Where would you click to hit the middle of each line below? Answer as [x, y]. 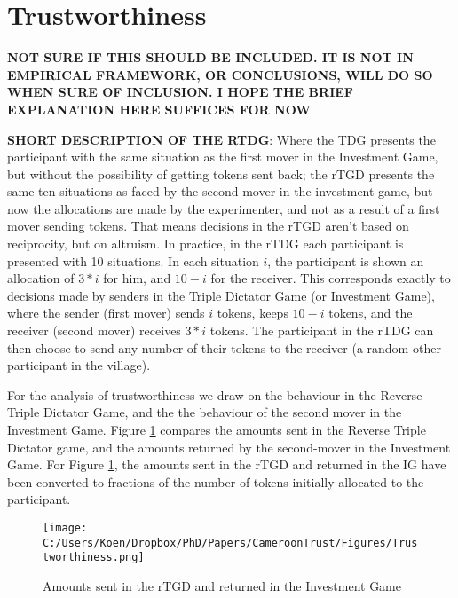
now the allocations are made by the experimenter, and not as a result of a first [224, 208]
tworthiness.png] [94, 558]
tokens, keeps [253, 313]
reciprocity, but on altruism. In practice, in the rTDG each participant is [205, 244]
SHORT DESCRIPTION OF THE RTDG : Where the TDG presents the [221, 139]
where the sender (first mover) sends [106, 313]
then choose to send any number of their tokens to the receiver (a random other [224, 347]
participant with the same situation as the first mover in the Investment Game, [223, 157]
